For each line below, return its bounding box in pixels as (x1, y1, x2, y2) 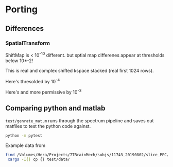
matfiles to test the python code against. (5, 123, 91, 129)
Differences (5, 24, 44, 33)
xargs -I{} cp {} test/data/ (7, 157, 71, 162)
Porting (5, 4, 38, 15)
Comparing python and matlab (5, 104, 106, 113)
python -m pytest (5, 133, 43, 138)
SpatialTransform (5, 40, 50, 47)
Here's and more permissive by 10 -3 (5, 88, 82, 95)
